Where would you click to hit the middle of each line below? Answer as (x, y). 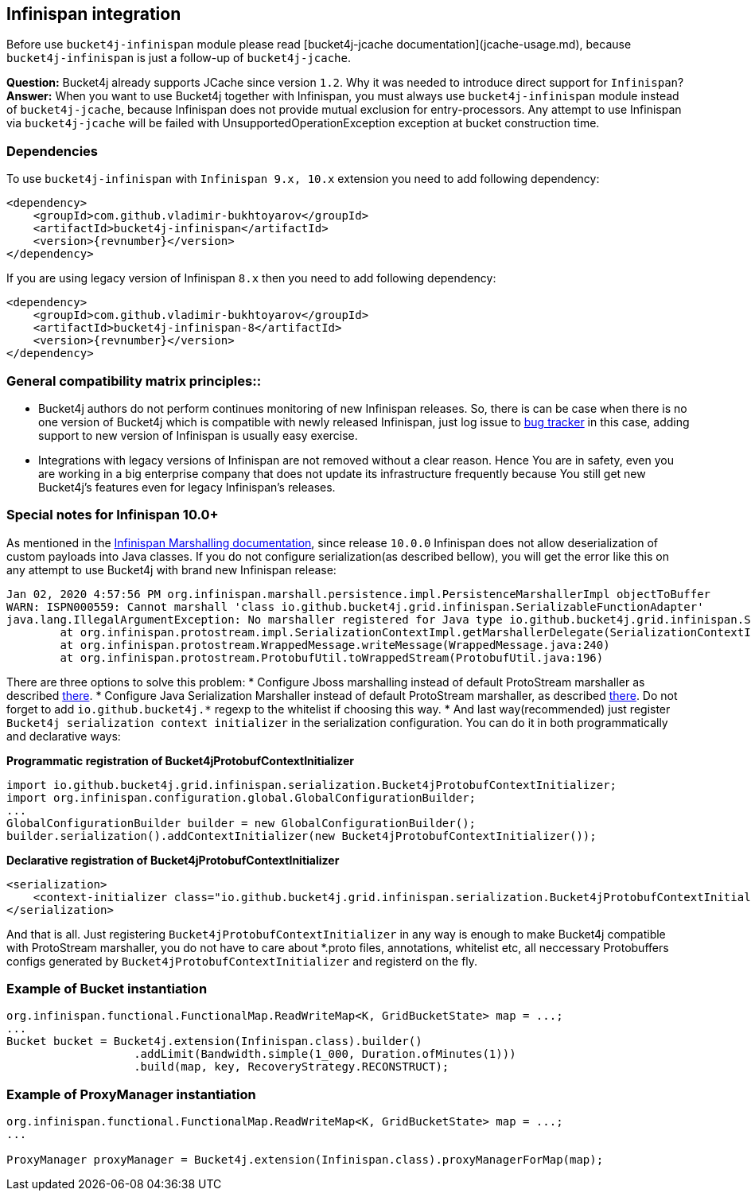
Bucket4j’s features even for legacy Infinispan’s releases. (187, 487)
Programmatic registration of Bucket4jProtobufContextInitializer (181, 760)
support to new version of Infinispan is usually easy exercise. (198, 435)
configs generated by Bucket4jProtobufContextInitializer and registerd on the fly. (242, 961)
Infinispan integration (94, 14)
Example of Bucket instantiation (107, 989)
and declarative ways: (64, 736)
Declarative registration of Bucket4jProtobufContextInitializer (173, 860)
